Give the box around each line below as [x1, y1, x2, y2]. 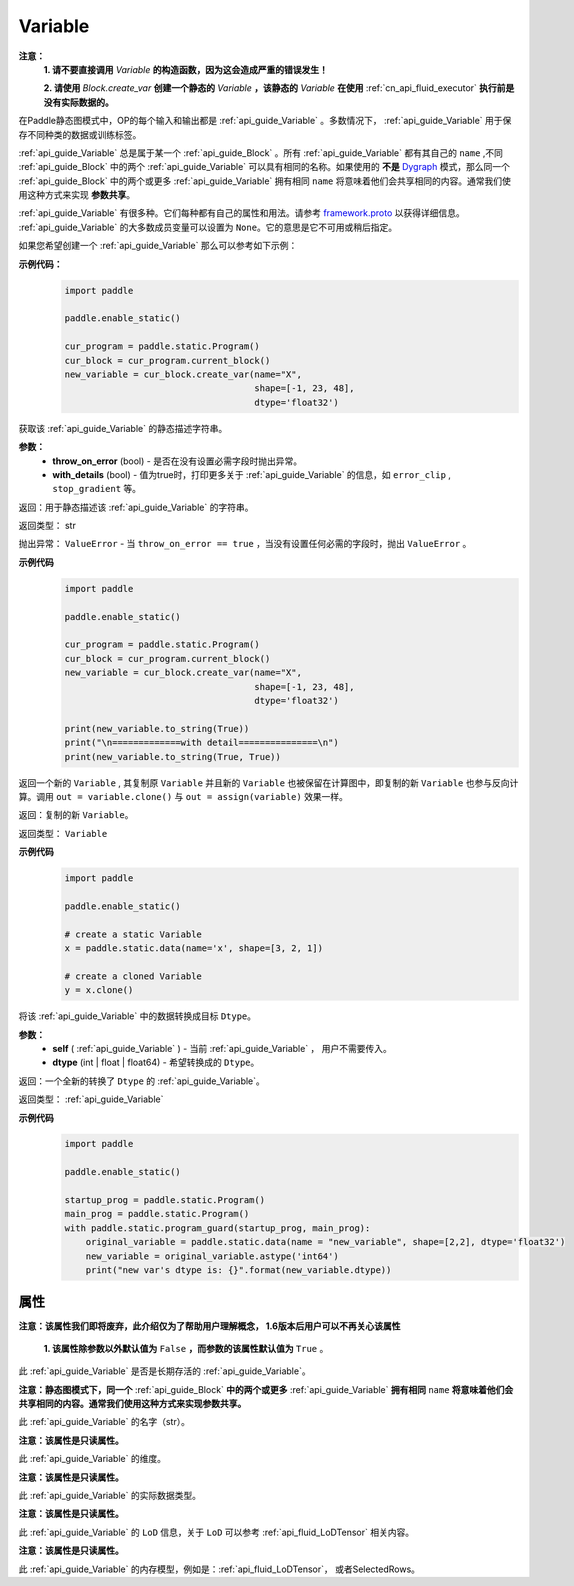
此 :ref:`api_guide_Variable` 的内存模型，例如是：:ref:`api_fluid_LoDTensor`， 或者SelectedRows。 [18, 1563, 420, 1575]
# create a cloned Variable [64, 970, 202, 982]
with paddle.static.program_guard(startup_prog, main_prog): [64, 1222, 371, 1234]
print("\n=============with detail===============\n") [64, 737, 339, 749]
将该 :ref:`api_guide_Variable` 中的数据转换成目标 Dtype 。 [18, 1010, 257, 1022]
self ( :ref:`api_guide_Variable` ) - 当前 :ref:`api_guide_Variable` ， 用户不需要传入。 [52, 1042, 392, 1054]
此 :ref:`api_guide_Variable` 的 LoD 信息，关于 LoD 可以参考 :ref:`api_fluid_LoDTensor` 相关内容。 [18, 1526, 415, 1538]
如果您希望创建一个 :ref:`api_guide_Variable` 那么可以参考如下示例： [18, 240, 298, 252]
